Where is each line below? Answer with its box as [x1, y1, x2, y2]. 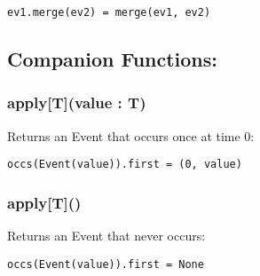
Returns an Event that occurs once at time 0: [7, 126, 255, 145]
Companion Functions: [7, 45, 218, 73]
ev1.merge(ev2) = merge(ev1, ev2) [7, 6, 211, 19]
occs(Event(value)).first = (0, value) [7, 158, 242, 171]
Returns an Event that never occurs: [7, 226, 206, 245]
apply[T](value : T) [7, 91, 146, 114]
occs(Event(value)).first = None [7, 257, 204, 271]
